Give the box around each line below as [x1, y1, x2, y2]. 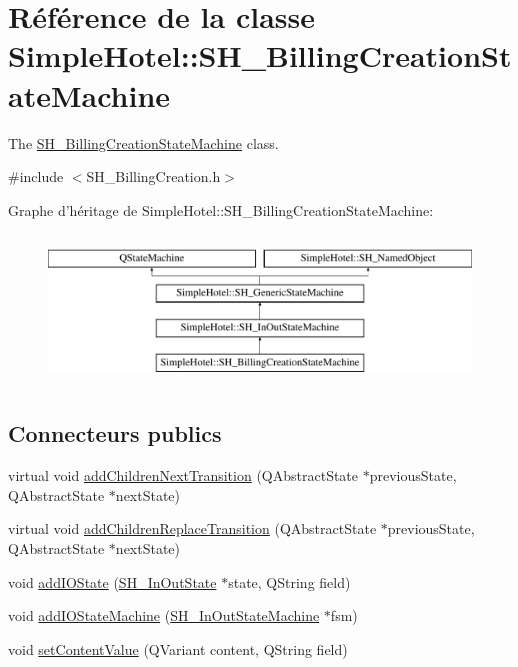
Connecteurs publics [8, 418, 222, 449]
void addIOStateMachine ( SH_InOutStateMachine [8, 605, 320, 626]
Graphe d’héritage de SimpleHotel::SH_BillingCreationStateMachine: [8, 199, 434, 220]
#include [8, 166, 64, 187]
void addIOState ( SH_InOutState [8, 571, 217, 592]
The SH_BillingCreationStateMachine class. [8, 132, 279, 153]
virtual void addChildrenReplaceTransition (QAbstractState [8, 518, 377, 539]
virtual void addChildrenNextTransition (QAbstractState [8, 465, 359, 486]
